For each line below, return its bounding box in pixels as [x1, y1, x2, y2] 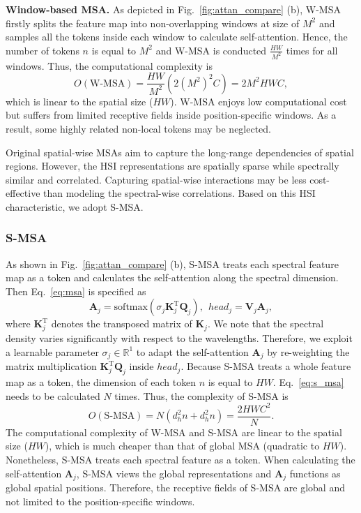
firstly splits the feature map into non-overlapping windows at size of [6, 15, 300, 30]
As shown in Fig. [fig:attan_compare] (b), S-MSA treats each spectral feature [6, 256, 339, 271]
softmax [114, 302, 148, 313]
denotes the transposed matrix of [51, 316, 192, 331]
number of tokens [6, 43, 79, 57]
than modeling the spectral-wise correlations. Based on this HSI [43, 186, 316, 200]
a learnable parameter [6, 344, 99, 359]
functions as [289, 466, 341, 480]
